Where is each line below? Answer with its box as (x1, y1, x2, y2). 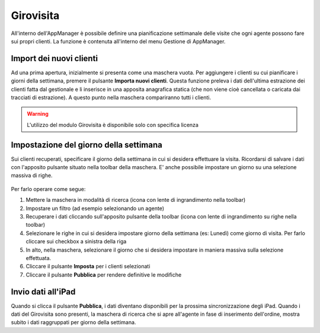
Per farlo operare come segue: (11, 185, 86, 192)
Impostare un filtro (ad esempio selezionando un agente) (25, 205, 165, 212)
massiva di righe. (11, 172, 53, 179)
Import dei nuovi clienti (11, 53, 98, 64)
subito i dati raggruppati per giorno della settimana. (11, 319, 136, 326)
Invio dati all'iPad (11, 287, 76, 297)
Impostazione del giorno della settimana (11, 139, 162, 150)
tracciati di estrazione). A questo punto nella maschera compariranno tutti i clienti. (11, 94, 212, 101)
